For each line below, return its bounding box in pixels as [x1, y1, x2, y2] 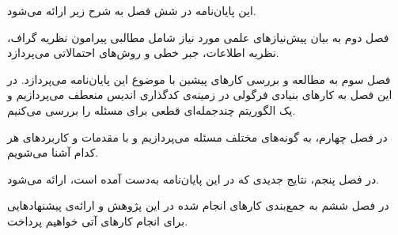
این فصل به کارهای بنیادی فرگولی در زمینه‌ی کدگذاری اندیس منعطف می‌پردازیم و [7, 86, 392, 103]
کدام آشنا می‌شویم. [7, 144, 99, 161]
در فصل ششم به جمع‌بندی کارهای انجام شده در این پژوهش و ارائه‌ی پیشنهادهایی [7, 197, 389, 214]
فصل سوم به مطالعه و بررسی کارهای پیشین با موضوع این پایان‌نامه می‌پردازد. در [7, 70, 391, 87]
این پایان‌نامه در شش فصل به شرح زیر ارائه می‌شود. [7, 2, 256, 18]
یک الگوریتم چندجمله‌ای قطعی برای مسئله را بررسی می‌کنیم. [7, 101, 296, 118]
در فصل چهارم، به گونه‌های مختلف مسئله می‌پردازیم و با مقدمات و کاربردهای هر [7, 128, 388, 145]
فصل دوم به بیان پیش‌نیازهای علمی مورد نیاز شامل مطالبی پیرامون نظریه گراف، [7, 28, 389, 45]
